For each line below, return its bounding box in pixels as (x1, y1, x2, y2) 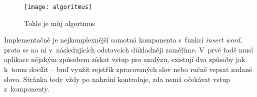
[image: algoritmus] (24, 3, 92, 10)
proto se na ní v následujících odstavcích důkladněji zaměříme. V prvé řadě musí (4, 44, 253, 54)
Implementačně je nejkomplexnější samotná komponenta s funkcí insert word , (4, 34, 242, 45)
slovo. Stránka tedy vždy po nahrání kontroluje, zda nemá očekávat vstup (4, 73, 230, 84)
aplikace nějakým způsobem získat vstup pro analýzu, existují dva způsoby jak (4, 54, 245, 64)
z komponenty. (4, 83, 49, 94)
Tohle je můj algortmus (24, 17, 95, 28)
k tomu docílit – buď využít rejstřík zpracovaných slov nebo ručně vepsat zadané (4, 64, 252, 74)
